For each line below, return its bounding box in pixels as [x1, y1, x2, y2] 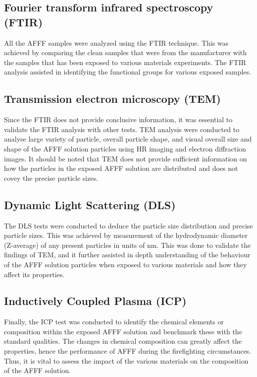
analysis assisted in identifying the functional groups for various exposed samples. [4, 67, 252, 77]
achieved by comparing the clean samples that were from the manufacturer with [4, 47, 247, 58]
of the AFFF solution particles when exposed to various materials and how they [4, 259, 247, 269]
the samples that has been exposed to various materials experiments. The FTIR [4, 57, 247, 67]
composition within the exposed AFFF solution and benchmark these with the [4, 326, 242, 336]
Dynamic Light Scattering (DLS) [4, 197, 176, 212]
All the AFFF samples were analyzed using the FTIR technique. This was [4, 37, 229, 48]
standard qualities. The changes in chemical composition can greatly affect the [4, 336, 242, 346]
